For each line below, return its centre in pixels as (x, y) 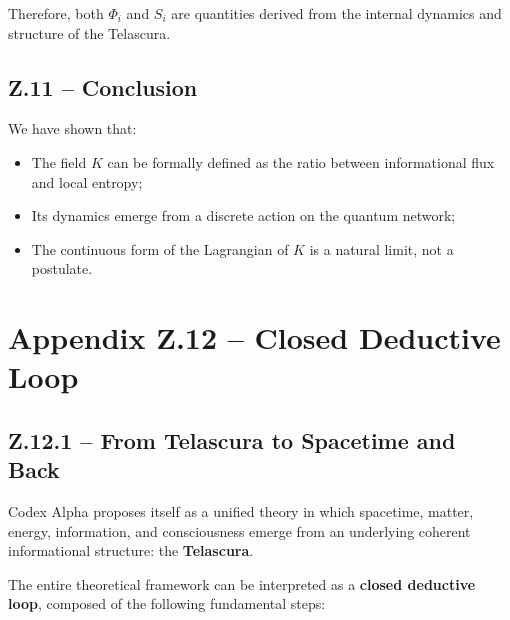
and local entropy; (87, 181)
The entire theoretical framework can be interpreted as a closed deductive (242, 583)
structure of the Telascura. (89, 32)
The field (59, 161)
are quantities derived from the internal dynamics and (336, 13)
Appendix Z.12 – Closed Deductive (254, 337)
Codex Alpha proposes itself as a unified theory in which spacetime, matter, (241, 511)
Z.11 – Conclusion (103, 86)
